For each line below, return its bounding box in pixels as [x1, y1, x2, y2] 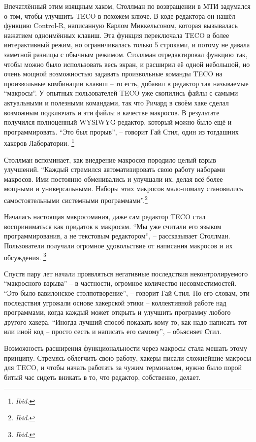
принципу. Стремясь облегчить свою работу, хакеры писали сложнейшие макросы [4, 352, 251, 363]
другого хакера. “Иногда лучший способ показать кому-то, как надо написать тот [4, 316, 247, 327]
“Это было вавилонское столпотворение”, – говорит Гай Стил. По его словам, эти [4, 288, 250, 298]
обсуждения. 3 [4, 250, 46, 262]
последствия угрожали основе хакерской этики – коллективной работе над [4, 297, 226, 307]
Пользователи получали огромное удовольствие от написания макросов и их [4, 240, 233, 250]
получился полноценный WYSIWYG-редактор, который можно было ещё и [4, 117, 232, 127]
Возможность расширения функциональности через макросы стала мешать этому [4, 342, 247, 353]
